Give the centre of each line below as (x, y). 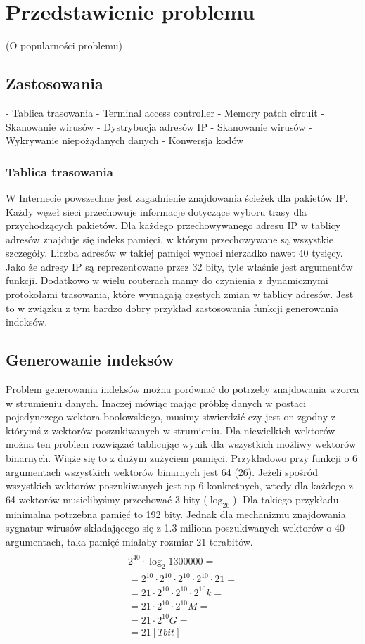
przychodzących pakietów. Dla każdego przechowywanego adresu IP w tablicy (173, 225)
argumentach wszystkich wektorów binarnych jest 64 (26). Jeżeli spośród (162, 471)
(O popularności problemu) (64, 45)
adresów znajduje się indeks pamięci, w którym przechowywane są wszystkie (170, 239)
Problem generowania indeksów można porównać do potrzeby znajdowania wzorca (182, 389)
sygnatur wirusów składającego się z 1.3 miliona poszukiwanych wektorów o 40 (175, 528)
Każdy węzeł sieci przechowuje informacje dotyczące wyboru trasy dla (156, 211)
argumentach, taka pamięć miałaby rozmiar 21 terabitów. (129, 541)
